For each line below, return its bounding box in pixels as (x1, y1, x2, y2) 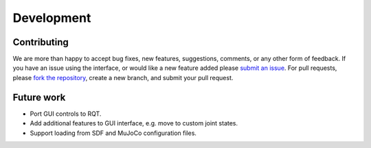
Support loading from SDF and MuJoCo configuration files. (30, 129, 197, 137)
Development (12, 10, 91, 25)
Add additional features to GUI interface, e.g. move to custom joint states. (30, 119, 238, 127)
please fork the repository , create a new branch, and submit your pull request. (12, 73, 234, 82)
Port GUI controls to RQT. (30, 110, 102, 118)
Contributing (12, 36, 69, 48)
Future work (12, 91, 66, 103)
